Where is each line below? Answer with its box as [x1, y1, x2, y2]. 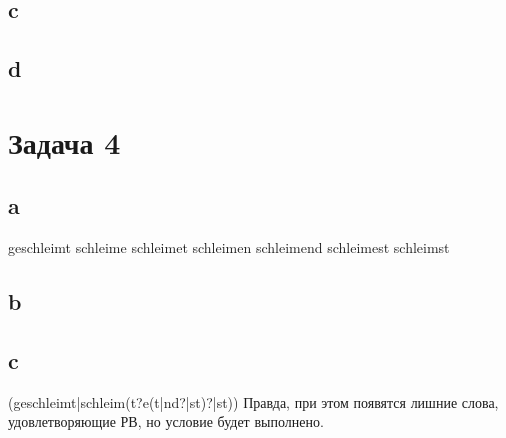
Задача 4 [8, 121, 121, 162]
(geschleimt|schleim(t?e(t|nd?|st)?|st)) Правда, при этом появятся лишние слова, [8, 391, 499, 412]
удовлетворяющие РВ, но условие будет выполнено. [8, 411, 324, 432]
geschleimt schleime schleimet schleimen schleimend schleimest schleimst [8, 237, 450, 258]
